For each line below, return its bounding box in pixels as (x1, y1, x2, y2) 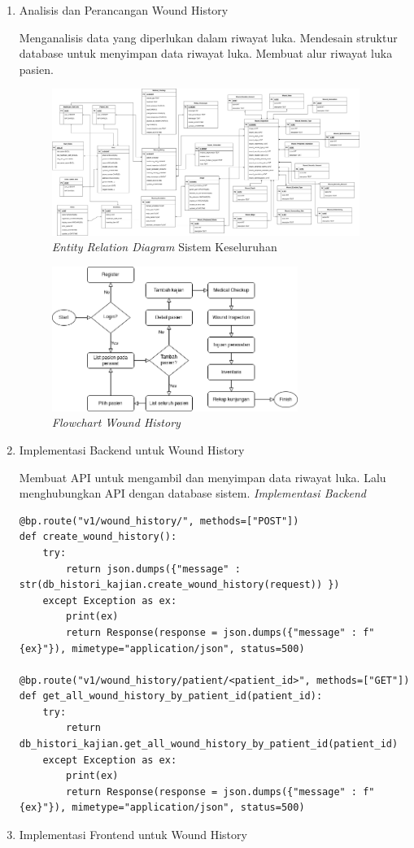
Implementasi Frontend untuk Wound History (19, 826, 247, 843)
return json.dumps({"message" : (66, 563, 241, 575)
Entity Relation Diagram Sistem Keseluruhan (51, 238, 277, 255)
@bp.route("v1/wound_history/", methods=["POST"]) (19, 515, 299, 527)
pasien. (19, 60, 54, 77)
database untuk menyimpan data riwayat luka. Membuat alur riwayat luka (19, 45, 393, 62)
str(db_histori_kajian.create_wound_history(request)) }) (19, 579, 340, 591)
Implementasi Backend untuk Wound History (19, 441, 245, 458)
